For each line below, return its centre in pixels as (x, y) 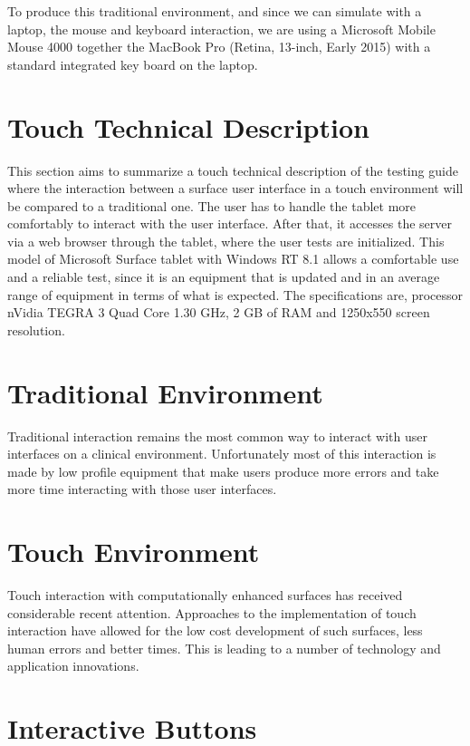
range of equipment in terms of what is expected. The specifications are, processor (235, 294)
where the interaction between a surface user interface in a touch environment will (235, 188)
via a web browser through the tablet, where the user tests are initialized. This (226, 241)
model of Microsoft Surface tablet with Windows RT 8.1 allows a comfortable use (233, 259)
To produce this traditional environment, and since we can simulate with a (215, 11)
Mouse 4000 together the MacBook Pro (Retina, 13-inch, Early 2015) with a (219, 47)
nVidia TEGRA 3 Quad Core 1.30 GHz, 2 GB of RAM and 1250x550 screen (219, 312)
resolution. (36, 329)
